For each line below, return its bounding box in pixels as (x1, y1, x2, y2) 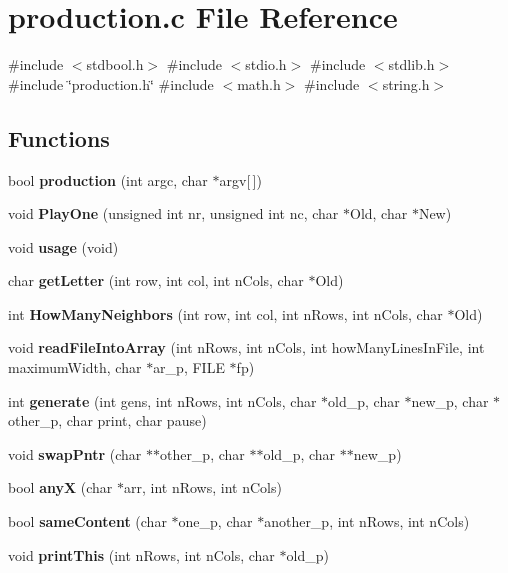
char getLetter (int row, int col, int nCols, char (8, 270, 304, 291)
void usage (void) (8, 236, 119, 257)
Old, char (350, 203, 408, 224)
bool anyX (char (8, 477, 113, 498)
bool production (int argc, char (8, 169, 208, 190)
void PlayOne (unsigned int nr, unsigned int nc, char (8, 203, 339, 224)
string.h (382, 73, 430, 94)
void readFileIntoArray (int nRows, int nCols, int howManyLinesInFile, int (8, 337, 485, 358)
